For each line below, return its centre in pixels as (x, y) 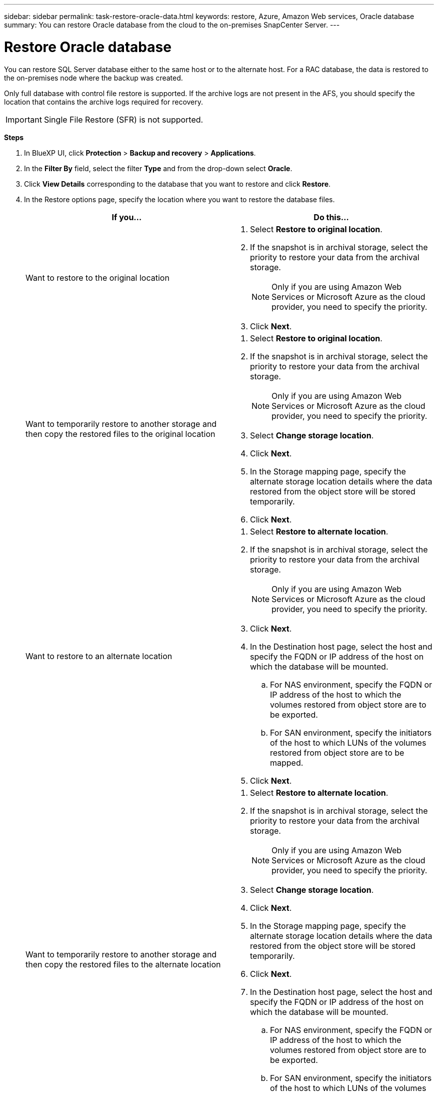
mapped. (287, 762)
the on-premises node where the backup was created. (93, 78)
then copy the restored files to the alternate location (123, 964)
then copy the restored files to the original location (120, 434)
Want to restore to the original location (97, 278)
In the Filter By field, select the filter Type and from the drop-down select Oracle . (158, 168)
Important (24, 119)
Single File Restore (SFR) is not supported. (123, 119)
